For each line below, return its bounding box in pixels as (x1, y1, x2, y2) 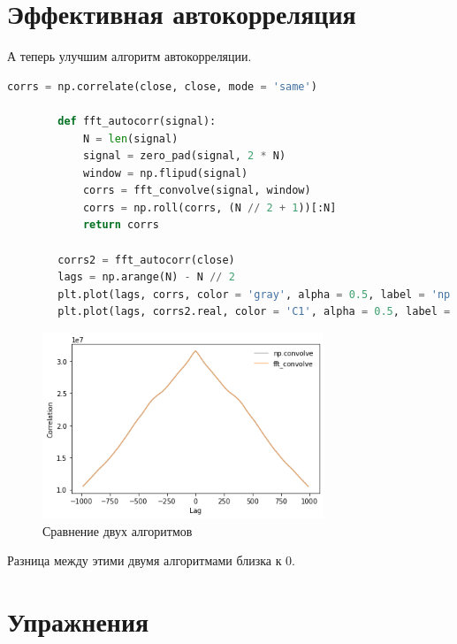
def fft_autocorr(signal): (57, 114, 217, 127)
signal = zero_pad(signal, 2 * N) (82, 149, 286, 163)
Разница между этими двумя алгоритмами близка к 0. (7, 551, 296, 570)
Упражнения (7, 603, 149, 639)
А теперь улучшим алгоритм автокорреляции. (7, 47, 252, 65)
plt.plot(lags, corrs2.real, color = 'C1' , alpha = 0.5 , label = (57, 305, 451, 318)
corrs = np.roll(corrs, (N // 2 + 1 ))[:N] (82, 201, 337, 214)
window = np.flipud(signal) (82, 166, 248, 180)
